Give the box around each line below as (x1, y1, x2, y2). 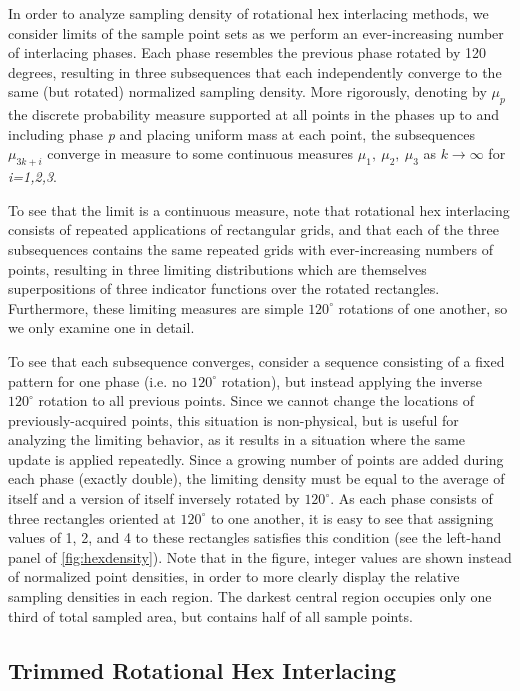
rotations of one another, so (338, 297, 508, 318)
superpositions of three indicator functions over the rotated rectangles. (8, 278, 440, 299)
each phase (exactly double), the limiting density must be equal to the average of (8, 468, 505, 489)
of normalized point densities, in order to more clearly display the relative (8, 566, 460, 587)
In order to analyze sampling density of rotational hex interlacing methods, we (8, 3, 489, 23)
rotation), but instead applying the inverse (221, 370, 482, 391)
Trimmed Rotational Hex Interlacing (8, 654, 397, 685)
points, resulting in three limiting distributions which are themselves (8, 258, 427, 279)
